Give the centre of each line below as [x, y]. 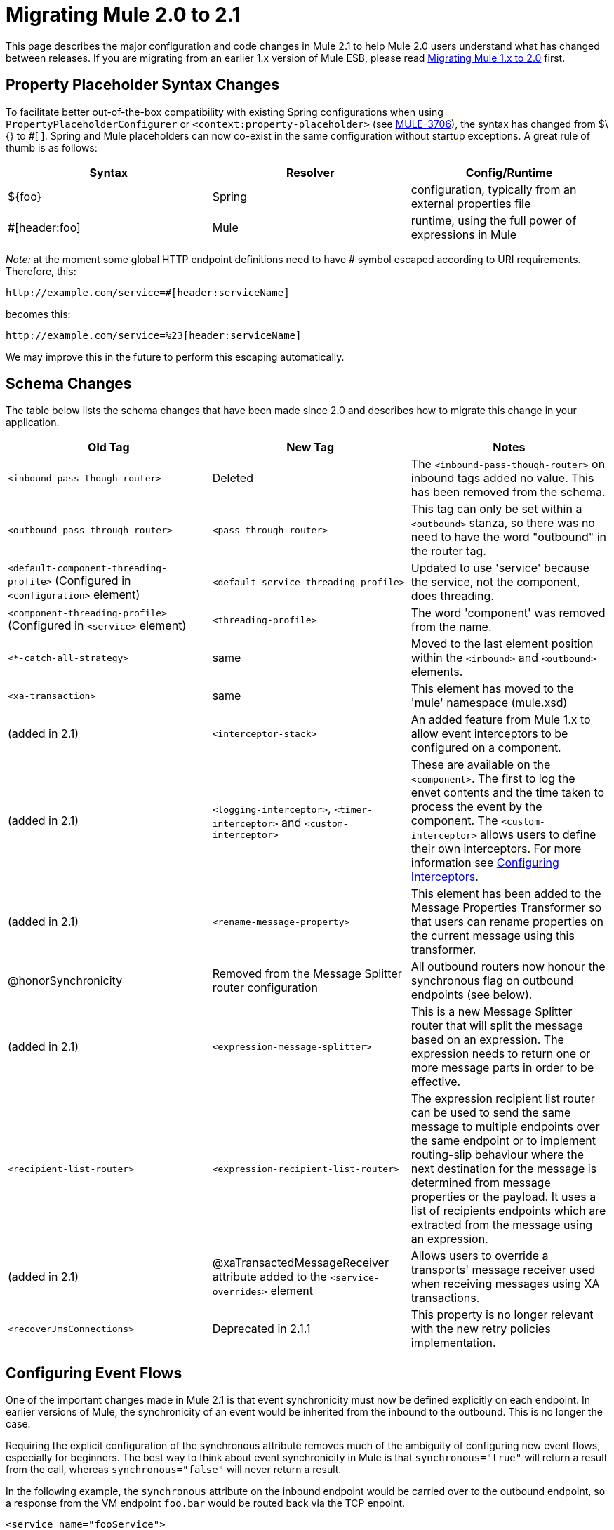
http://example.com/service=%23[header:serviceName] [154, 335]
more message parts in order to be [502, 1068]
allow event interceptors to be [489, 734]
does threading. [452, 596]
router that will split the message [497, 1026]
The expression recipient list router [503, 1099]
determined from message [481, 1183]
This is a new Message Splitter [492, 1012]
